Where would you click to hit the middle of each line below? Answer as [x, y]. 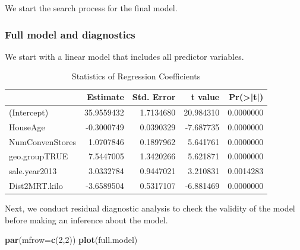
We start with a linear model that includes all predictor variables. [124, 56]
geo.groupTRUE [39, 156]
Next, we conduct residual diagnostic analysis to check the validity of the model [150, 208]
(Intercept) [29, 112]
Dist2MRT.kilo [36, 186]
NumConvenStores [42, 141]
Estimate [105, 97]
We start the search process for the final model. [91, 8]
